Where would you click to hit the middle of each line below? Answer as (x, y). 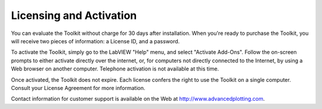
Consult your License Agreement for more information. (78, 88)
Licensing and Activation (74, 15)
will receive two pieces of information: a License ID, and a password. (95, 41)
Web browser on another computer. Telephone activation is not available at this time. (115, 69)
